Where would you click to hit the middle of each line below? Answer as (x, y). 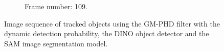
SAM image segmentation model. (56, 43)
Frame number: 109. (56, 6)
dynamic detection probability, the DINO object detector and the (107, 33)
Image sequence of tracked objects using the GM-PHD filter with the (112, 23)
